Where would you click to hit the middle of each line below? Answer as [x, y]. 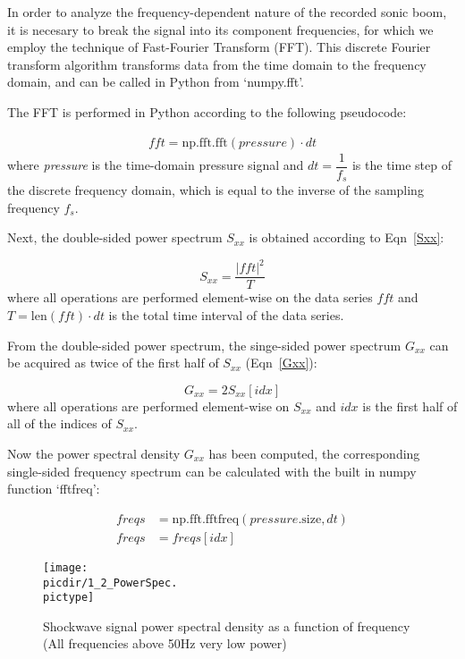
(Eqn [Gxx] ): [281, 363]
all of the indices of [59, 423]
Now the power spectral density [94, 454]
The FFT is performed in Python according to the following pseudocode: [207, 111]
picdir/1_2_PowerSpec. [110, 583]
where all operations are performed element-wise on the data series [190, 297]
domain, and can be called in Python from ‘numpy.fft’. [156, 82]
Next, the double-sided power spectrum [115, 237]
